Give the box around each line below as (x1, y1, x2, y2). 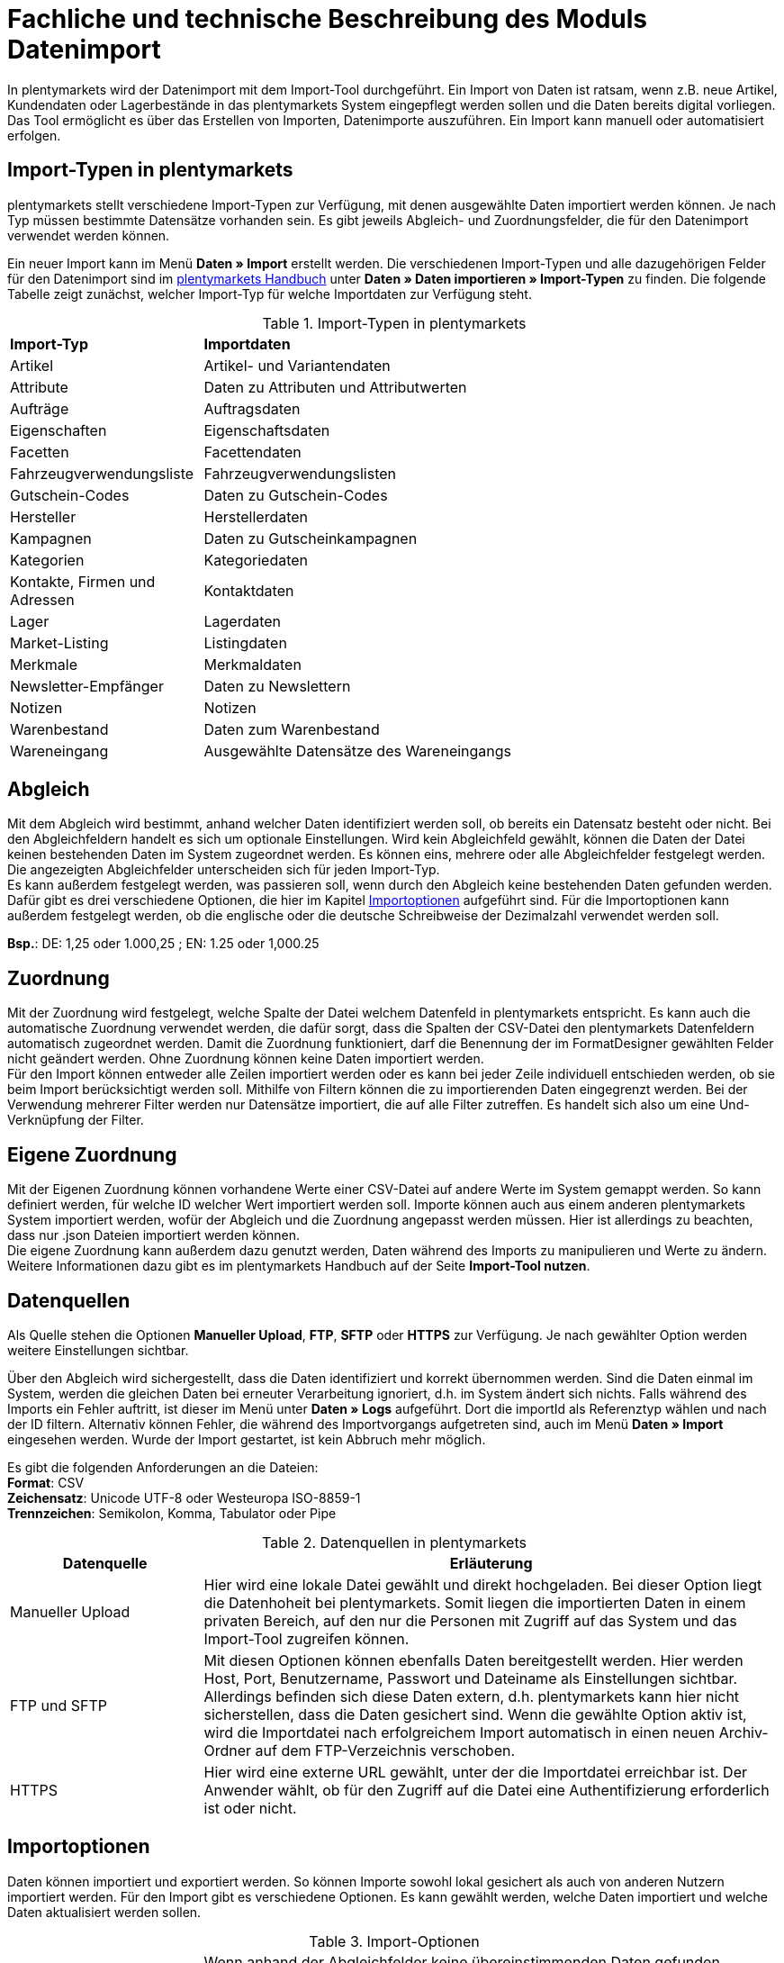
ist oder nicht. (203, 1798, 297, 1817)
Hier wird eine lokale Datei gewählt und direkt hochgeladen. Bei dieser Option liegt (203, 1575, 762, 1594)
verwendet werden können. (7, 227, 170, 243)
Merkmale (10, 655, 78, 674)
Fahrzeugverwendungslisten (203, 464, 396, 483)
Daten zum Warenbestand (203, 719, 380, 738)
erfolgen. (7, 127, 61, 143)
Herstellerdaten (203, 507, 309, 526)
